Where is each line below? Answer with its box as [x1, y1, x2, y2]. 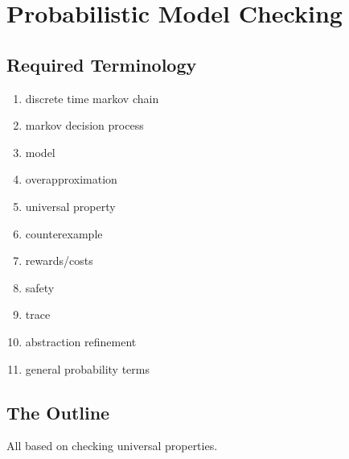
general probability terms [25, 360, 150, 377]
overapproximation [25, 171, 117, 188]
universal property [25, 197, 116, 214]
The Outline [6, 399, 110, 424]
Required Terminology [6, 52, 197, 76]
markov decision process [25, 117, 144, 134]
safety [25, 279, 55, 296]
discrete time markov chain [25, 89, 159, 106]
